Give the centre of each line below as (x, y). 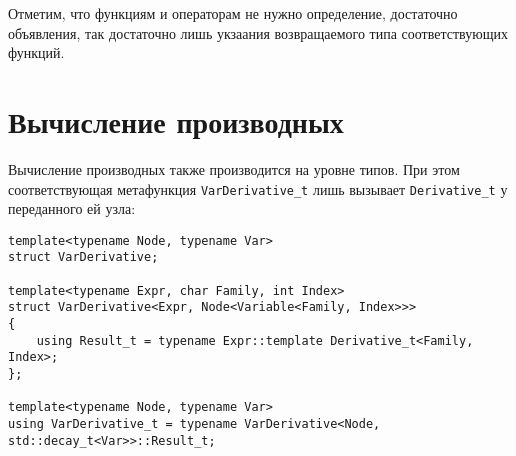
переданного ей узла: (72, 208)
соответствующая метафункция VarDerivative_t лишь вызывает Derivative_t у (258, 188)
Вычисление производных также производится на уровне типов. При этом (234, 168)
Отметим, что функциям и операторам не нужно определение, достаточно (233, 13)
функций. (36, 52)
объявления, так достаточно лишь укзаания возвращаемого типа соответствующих (258, 32)
